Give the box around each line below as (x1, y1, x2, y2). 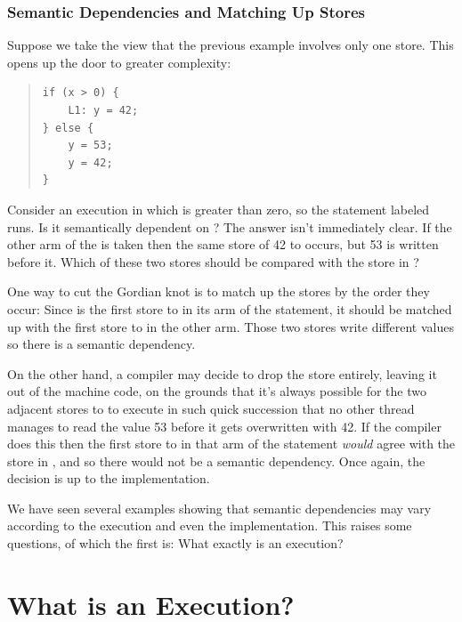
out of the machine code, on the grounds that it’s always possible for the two (7, 382, 427, 400)
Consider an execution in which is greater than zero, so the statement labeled (7, 199, 430, 218)
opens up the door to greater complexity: (7, 53, 231, 71)
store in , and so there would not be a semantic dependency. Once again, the (7, 451, 426, 470)
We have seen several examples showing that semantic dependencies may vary (7, 498, 432, 517)
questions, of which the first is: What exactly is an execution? (7, 534, 344, 553)
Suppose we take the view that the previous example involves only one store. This (7, 36, 454, 54)
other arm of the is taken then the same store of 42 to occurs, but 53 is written (7, 235, 439, 254)
